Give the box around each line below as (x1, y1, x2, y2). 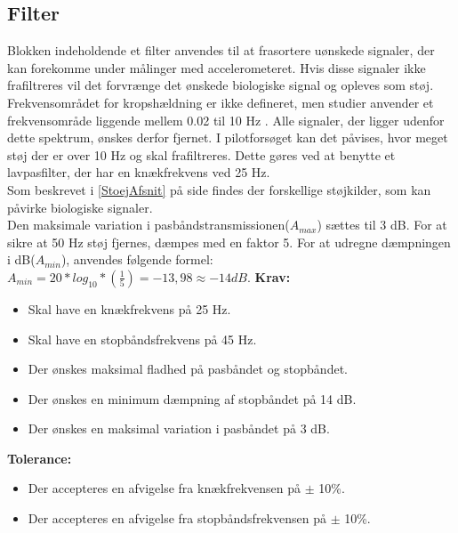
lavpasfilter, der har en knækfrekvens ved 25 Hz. (7, 163, 270, 182)
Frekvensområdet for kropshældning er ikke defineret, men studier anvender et (7, 93, 434, 111)
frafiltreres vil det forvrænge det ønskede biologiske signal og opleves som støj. (7, 76, 434, 94)
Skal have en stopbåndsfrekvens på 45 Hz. (28, 329, 257, 348)
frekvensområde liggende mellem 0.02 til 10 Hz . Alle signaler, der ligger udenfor (7, 110, 445, 129)
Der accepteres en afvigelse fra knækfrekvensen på (28, 479, 301, 497)
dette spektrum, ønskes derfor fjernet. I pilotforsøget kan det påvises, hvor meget (7, 128, 448, 147)
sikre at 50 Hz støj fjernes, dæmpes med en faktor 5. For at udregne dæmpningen (7, 232, 451, 251)
